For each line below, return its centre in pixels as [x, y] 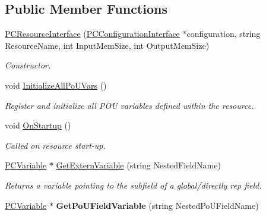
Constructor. [28, 65]
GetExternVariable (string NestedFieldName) [138, 165]
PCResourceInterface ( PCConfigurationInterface [92, 34]
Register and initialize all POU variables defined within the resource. [129, 105]
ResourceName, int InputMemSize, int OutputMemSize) [107, 45]
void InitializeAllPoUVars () [56, 85]
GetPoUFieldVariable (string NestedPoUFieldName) [157, 205]
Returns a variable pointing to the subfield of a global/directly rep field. [133, 185]
